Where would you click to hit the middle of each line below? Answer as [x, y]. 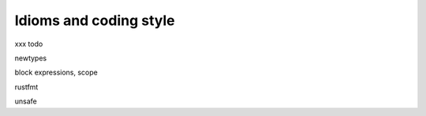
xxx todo [29, 44]
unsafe [26, 101]
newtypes [31, 58]
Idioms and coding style [95, 20]
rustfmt [26, 87]
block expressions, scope [56, 72]
